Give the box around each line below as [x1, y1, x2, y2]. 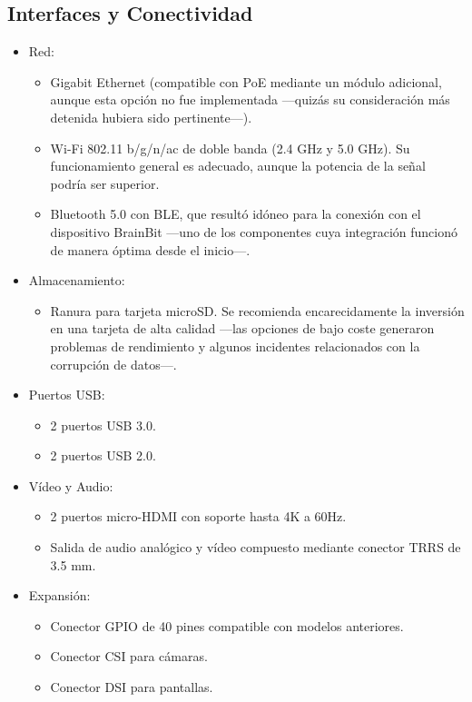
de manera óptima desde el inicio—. [50, 240, 251, 259]
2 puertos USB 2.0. [50, 446, 156, 465]
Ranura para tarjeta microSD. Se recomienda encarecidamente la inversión [50, 301, 465, 320]
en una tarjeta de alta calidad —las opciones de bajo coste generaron [50, 319, 435, 338]
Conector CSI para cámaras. [50, 647, 208, 666]
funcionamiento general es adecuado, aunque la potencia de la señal [50, 156, 426, 175]
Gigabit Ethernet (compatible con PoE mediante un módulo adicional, [50, 72, 442, 91]
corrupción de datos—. [50, 354, 177, 373]
